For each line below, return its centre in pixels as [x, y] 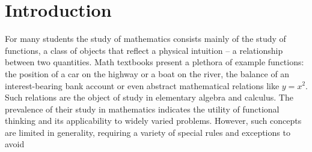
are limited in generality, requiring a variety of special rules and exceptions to [148, 132]
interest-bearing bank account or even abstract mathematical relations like [142, 85]
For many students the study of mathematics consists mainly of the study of [145, 39]
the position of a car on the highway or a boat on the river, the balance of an [147, 73]
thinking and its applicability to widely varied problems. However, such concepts [153, 121]
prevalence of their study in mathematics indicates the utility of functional [142, 109]
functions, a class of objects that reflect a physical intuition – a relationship [144, 50]
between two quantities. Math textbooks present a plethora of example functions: [154, 62]
